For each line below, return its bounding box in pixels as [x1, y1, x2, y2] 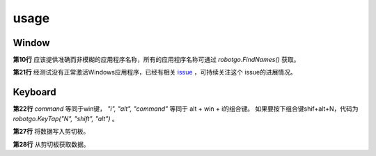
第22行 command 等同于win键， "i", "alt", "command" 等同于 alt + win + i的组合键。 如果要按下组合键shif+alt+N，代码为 [13, 104, 359, 113]
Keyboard [13, 86, 56, 98]
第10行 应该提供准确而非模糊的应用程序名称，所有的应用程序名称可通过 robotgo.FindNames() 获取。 [13, 56, 300, 64]
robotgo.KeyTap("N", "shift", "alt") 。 [13, 114, 118, 123]
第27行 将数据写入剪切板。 [13, 127, 90, 136]
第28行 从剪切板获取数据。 [13, 140, 90, 148]
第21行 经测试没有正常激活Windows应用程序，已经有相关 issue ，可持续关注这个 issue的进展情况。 [13, 68, 297, 77]
